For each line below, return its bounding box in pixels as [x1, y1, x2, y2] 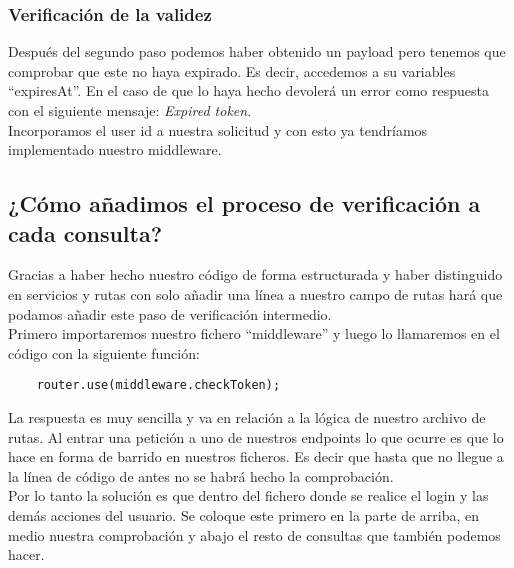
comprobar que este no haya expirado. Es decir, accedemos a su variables [8, 60, 456, 81]
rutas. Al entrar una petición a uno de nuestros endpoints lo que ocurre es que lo [8, 426, 504, 447]
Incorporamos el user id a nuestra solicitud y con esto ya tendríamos [8, 119, 428, 140]
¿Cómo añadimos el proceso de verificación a [8, 188, 481, 219]
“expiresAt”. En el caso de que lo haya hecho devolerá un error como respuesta [8, 80, 489, 101]
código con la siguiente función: [8, 342, 200, 363]
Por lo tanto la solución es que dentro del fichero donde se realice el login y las [8, 485, 489, 506]
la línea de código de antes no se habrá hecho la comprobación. [8, 465, 394, 486]
